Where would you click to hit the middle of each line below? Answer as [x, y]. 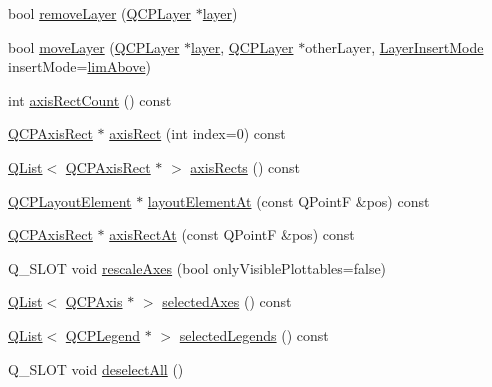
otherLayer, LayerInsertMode [394, 46]
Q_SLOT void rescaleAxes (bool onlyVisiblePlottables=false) [197, 267]
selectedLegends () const [254, 334]
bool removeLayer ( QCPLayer [100, 13]
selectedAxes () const [227, 301]
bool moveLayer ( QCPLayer [94, 46]
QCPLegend [103, 334]
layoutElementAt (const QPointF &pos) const [288, 200]
